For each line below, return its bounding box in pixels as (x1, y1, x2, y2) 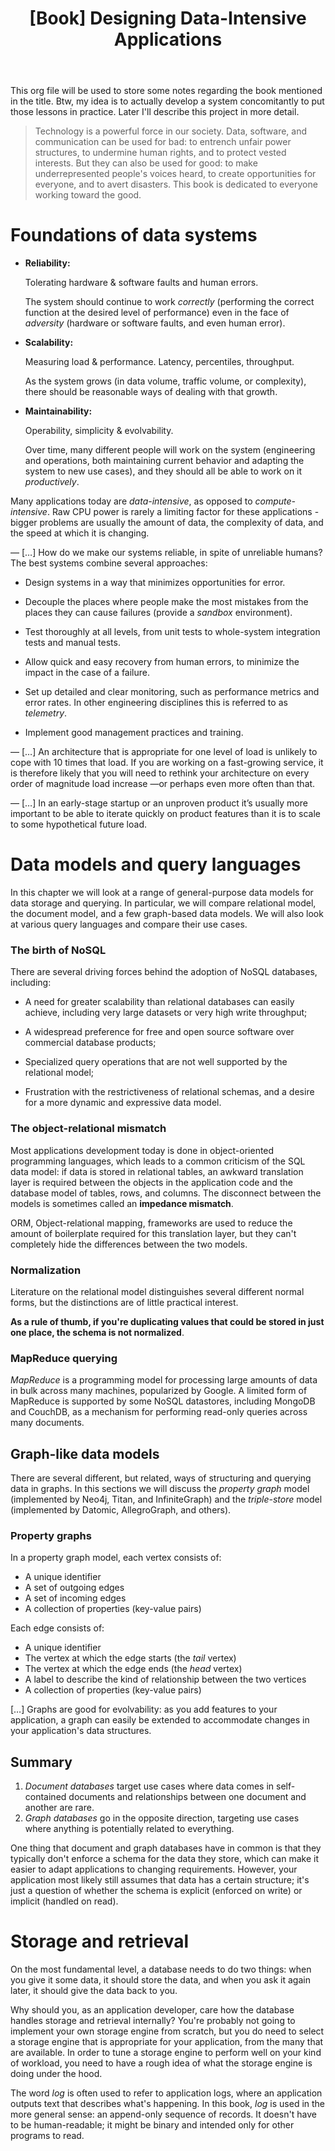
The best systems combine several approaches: (10, 557, 208, 569)
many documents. (10, 1417, 85, 1429)
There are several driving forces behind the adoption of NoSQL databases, (10, 966, 318, 978)
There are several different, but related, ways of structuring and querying (10, 1472, 312, 1484)
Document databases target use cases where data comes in (24, 1780, 275, 1792)
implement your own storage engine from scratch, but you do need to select (10, 2025, 325, 2037)
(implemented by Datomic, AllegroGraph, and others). (10, 1504, 232, 1516)
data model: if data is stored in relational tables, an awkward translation (10, 1165, 304, 1177)
